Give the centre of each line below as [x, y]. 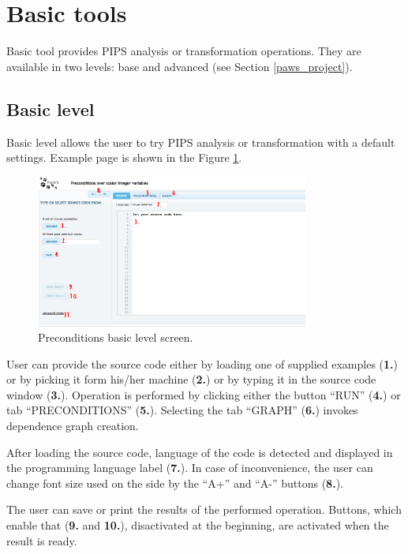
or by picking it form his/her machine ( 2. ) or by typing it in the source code [191, 379]
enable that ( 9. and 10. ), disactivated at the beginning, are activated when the [198, 525]
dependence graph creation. [73, 426]
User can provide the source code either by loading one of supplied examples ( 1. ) [202, 363]
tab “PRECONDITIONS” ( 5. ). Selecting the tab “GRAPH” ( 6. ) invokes [182, 410]
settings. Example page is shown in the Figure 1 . [124, 157]
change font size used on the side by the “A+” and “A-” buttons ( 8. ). [175, 483]
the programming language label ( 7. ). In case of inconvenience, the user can [190, 468]
